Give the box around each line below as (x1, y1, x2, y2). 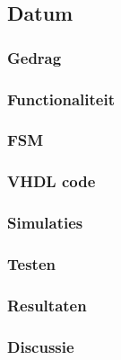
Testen (7, 252, 56, 274)
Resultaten (7, 293, 87, 316)
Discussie (7, 335, 74, 357)
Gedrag (7, 46, 62, 68)
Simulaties (7, 211, 83, 234)
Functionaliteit (7, 87, 115, 110)
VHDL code (7, 170, 96, 193)
